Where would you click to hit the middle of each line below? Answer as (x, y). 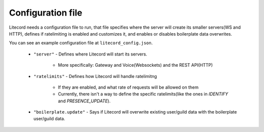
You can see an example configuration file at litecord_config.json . (81, 43)
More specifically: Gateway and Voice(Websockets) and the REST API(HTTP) (135, 65)
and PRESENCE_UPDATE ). (84, 101)
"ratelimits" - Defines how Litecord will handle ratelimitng (95, 76)
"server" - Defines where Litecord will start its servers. (90, 54)
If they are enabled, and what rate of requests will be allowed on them (128, 87)
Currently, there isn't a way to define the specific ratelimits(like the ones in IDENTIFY (143, 94)
